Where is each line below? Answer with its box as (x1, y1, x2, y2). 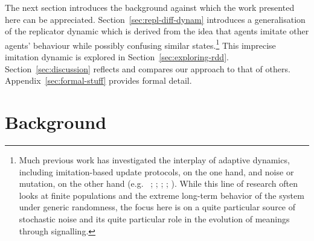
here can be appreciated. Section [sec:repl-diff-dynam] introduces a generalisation (5, 13, 306, 25)
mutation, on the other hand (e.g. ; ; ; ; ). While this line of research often (19, 177, 298, 190)
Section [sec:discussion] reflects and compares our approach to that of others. (5, 62, 290, 75)
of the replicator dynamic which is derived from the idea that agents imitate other (5, 25, 309, 37)
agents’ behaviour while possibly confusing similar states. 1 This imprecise (5, 37, 276, 51)
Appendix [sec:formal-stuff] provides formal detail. (5, 74, 192, 87)
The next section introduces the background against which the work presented (5, 1, 295, 13)
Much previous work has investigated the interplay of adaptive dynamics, (19, 153, 290, 166)
